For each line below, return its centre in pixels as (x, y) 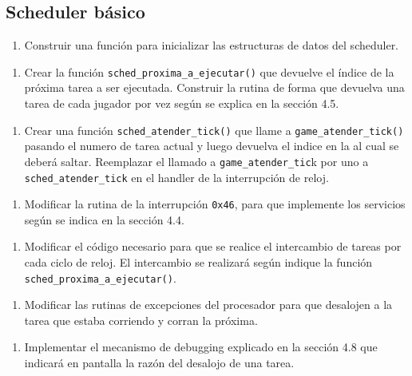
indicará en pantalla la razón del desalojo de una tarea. (159, 363)
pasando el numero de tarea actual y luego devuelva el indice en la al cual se (212, 146)
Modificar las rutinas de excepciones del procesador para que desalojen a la (208, 305)
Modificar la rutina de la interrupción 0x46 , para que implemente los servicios (215, 204)
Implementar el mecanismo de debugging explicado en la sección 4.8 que (201, 347)
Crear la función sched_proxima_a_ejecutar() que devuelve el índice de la (209, 71)
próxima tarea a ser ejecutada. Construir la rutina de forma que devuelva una (214, 87)
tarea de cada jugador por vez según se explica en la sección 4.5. (182, 103)
